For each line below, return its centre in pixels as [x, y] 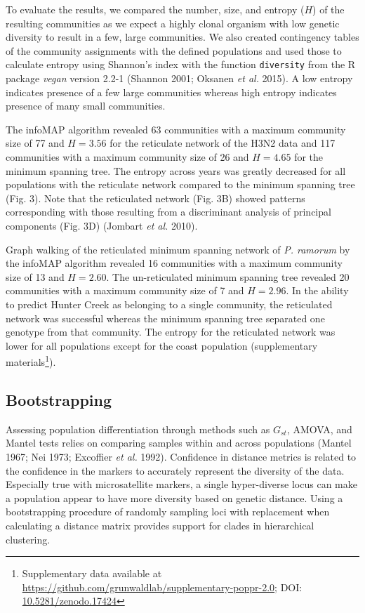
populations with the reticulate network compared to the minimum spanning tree [180, 184]
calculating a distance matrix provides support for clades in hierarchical [160, 525]
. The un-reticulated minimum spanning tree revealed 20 [228, 276]
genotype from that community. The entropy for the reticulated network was [171, 332]
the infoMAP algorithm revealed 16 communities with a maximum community [174, 263]
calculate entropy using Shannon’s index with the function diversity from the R [181, 64]
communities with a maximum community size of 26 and [127, 157]
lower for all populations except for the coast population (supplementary [162, 345]
